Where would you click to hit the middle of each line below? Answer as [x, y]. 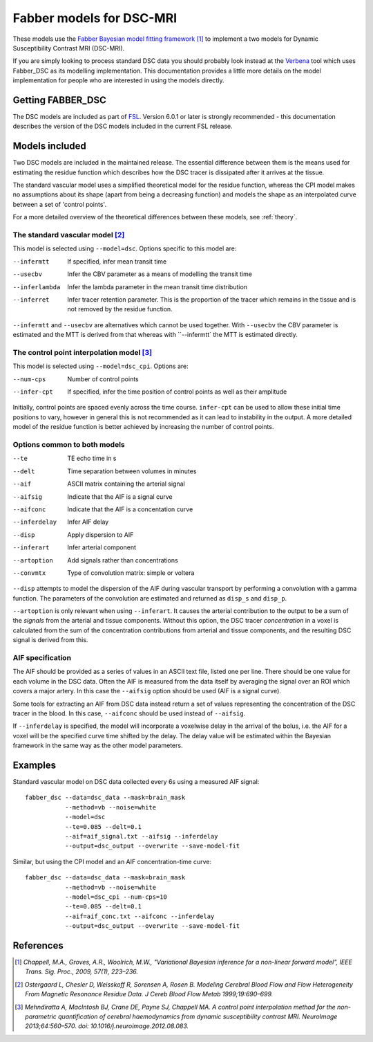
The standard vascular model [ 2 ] [69, 235]
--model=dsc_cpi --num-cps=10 [116, 897]
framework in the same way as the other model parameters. [98, 746]
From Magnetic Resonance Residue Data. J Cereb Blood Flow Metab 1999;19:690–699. [149, 994]
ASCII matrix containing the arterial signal [126, 484]
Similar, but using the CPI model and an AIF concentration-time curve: [112, 861]
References [38, 945]
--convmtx [29, 573]
